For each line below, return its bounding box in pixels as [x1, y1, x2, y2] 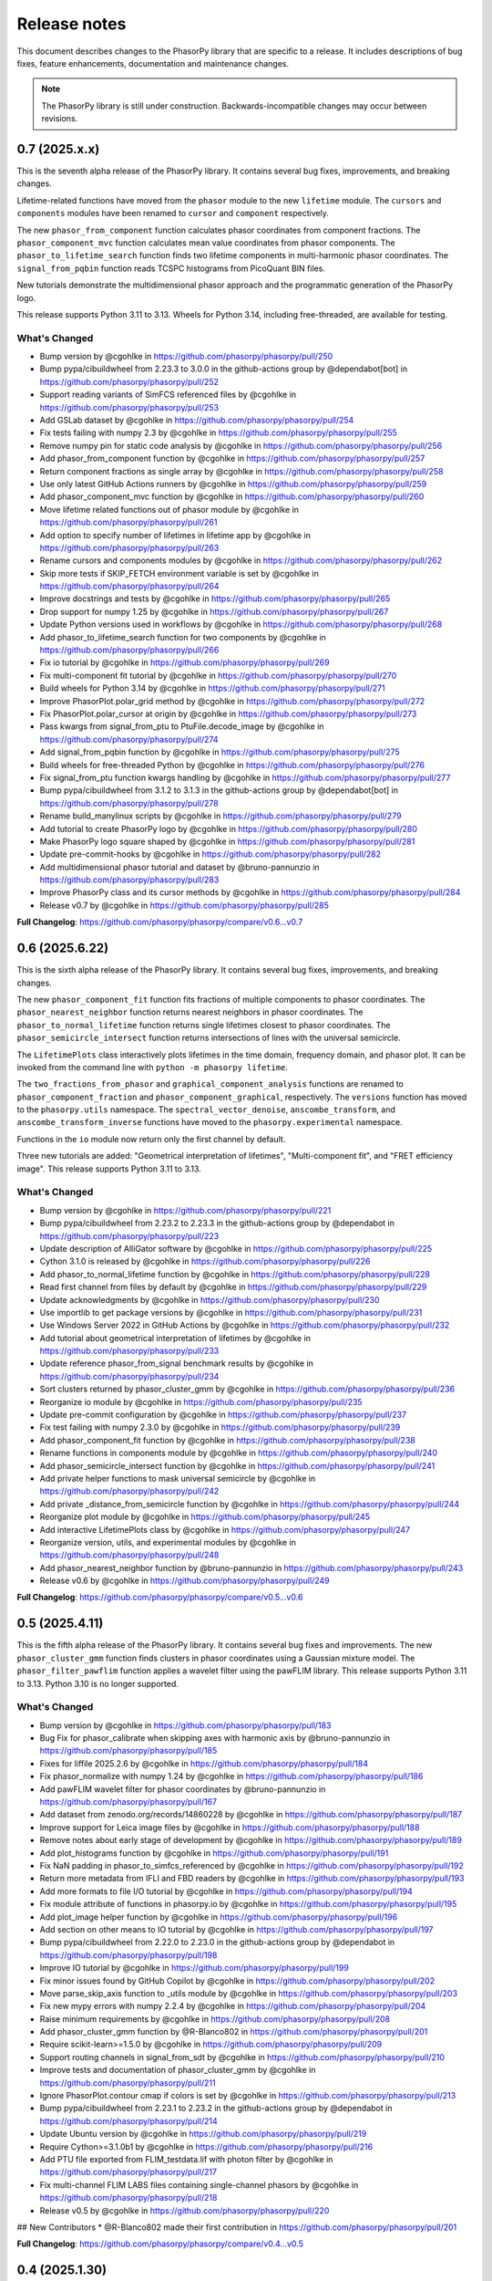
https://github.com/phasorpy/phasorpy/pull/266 [39, 644, 220, 656]
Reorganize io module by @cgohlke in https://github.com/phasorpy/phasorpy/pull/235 [39, 1396, 364, 1407]
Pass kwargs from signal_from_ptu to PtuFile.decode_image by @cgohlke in [39, 721, 324, 732]
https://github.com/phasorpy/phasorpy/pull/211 [39, 2077, 216, 2088]
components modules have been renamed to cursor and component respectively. [16, 208, 330, 219]
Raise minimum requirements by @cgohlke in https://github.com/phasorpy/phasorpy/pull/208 [39, 2013, 391, 2025]
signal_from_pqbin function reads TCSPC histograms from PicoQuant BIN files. [16, 263, 325, 274]
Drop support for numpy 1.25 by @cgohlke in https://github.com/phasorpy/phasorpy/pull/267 [39, 606, 389, 617]
